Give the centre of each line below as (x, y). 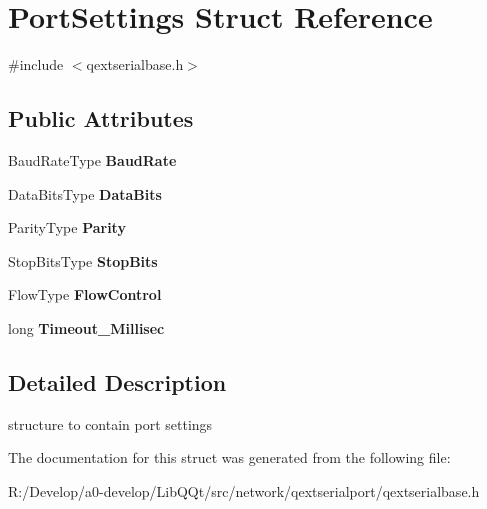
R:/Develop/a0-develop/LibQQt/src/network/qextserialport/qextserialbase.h (244, 490)
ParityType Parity (67, 227)
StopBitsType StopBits (83, 260)
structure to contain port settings (110, 423)
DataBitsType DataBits (85, 193)
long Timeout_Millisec (86, 327)
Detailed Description (117, 381)
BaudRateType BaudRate (92, 159)
